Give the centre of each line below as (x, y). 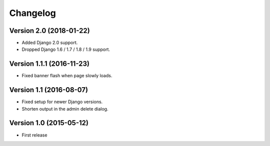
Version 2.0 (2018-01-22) (49, 31)
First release (34, 135)
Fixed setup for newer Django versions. (62, 102)
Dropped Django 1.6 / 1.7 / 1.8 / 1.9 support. (66, 49)
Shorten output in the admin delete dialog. (65, 109)
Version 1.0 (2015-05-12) (49, 123)
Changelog (32, 13)
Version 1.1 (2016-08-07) (49, 90)
